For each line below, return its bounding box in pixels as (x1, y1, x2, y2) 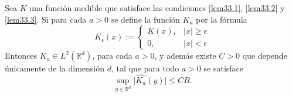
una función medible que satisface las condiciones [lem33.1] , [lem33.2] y (29, 2, 285, 13)
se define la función (111, 13, 180, 25)
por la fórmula (196, 13, 247, 25)
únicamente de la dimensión (5, 62, 105, 74)
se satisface (203, 62, 244, 74)
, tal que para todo (111, 62, 179, 74)
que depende (242, 49, 287, 62)
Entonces (5, 49, 38, 62)
